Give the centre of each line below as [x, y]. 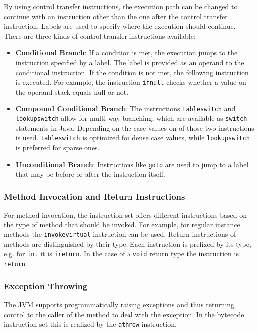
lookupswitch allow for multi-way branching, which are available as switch [131, 118]
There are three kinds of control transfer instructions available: [100, 36]
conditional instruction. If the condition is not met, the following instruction [132, 72]
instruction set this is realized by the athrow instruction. [90, 324]
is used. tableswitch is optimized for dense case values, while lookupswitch [133, 138]
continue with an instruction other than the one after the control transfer [116, 16]
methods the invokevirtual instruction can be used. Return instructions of [120, 234]
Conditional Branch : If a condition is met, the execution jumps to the [127, 53]
